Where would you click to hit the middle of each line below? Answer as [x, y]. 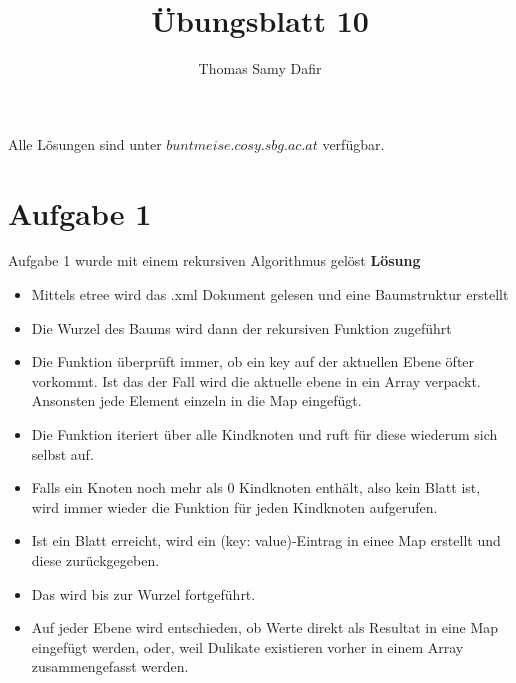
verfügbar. [353, 143]
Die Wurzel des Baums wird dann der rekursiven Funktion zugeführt [241, 327]
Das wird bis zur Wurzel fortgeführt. [143, 593]
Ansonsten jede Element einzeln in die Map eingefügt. [196, 400]
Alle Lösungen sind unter [85, 143]
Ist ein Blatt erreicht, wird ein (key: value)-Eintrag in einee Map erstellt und [266, 540]
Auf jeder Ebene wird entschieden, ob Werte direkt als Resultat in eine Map [265, 627]
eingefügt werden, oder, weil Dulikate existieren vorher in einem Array [247, 646]
